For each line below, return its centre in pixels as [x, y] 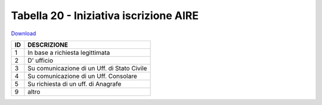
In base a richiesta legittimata [69, 52]
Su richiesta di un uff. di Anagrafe [75, 84]
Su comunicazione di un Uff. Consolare [82, 76]
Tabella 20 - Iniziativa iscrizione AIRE [105, 16]
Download [24, 33]
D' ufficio [41, 60]
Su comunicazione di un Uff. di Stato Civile [87, 68]
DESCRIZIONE [48, 45]
